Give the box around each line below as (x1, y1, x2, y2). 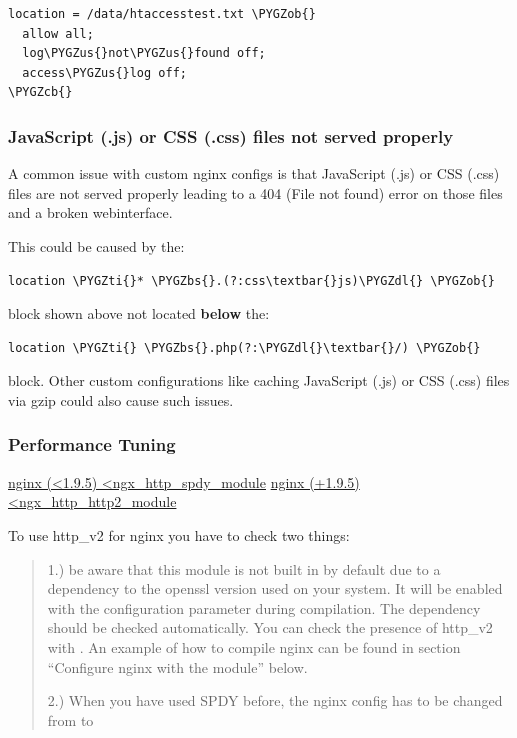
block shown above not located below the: (8, 303, 270, 324)
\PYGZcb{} (8, 85, 73, 100)
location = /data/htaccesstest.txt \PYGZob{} (8, 7, 316, 21)
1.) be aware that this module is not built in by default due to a (47, 558, 441, 579)
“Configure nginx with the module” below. (47, 656, 308, 677)
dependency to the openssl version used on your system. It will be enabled (47, 578, 503, 599)
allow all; (22, 26, 94, 41)
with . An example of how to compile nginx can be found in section (47, 636, 461, 657)
